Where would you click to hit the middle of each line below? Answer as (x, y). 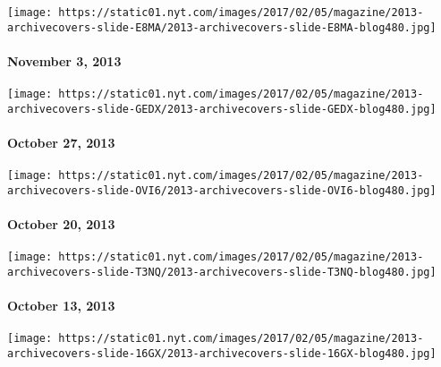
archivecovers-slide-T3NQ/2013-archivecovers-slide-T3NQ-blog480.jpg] (222, 272)
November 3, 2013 (64, 60)
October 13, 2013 (61, 306)
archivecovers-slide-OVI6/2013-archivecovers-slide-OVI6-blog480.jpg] (222, 190)
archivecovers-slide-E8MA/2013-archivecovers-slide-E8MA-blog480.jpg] (222, 27)
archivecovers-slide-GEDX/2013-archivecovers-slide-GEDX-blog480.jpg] (222, 109)
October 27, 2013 (61, 143)
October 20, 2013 (61, 224)
